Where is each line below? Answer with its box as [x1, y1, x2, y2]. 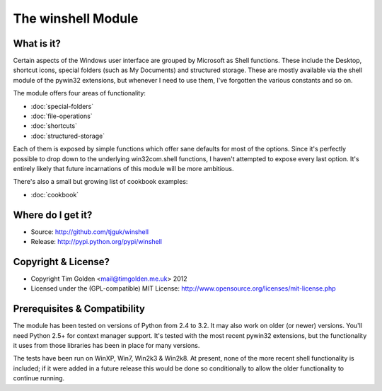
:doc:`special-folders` [30, 102, 94, 110]
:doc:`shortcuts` [30, 122, 78, 130]
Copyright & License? [13, 255, 110, 268]
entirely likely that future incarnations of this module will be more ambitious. [13, 164, 234, 173]
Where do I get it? [13, 209, 93, 221]
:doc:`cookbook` [30, 190, 79, 199]
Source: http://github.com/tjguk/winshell [30, 227, 149, 236]
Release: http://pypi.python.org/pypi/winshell [30, 238, 163, 246]
